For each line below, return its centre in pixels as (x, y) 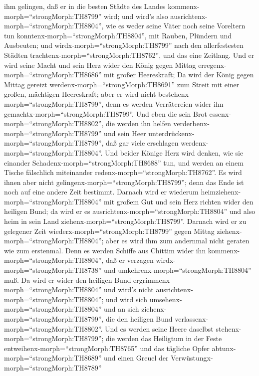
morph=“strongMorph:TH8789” (53, 367)
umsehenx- (166, 299)
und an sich (122, 309)
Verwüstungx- (192, 358)
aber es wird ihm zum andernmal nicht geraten (178, 241)
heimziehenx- (221, 192)
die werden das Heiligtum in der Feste (164, 338)
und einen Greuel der (136, 358)
